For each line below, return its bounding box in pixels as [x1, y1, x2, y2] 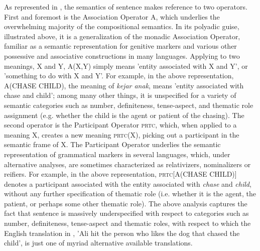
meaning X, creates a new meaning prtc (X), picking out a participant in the [4, 129, 239, 140]
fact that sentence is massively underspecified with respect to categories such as [4, 208, 249, 218]
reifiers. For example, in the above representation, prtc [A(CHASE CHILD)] [4, 169, 237, 179]
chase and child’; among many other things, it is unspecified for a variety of [4, 90, 236, 100]
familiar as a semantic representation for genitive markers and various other [4, 41, 237, 51]
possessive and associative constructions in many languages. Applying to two [4, 50, 240, 61]
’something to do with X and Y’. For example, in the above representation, [4, 70, 234, 81]
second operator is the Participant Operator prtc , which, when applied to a [4, 119, 237, 130]
